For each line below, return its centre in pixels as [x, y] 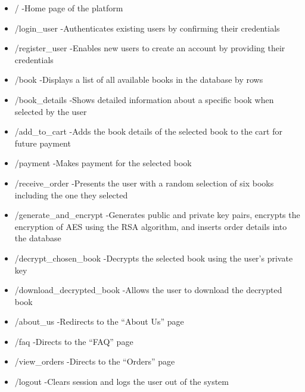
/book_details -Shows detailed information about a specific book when [144, 99]
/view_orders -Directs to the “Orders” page [95, 361]
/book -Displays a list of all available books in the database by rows [139, 80]
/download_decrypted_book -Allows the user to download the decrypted [148, 290]
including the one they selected [71, 195]
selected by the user [51, 111]
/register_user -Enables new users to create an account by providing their [150, 48]
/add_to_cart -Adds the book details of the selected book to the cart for [148, 131]
